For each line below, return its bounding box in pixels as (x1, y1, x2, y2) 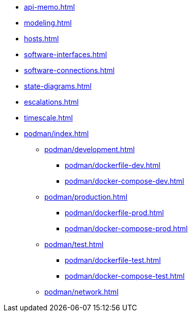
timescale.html (24, 113, 73, 122)
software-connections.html (24, 66, 115, 75)
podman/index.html (24, 129, 89, 138)
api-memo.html (24, 3, 75, 11)
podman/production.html (44, 192, 128, 201)
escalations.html (24, 98, 79, 106)
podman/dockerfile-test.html (65, 256, 161, 264)
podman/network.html (44, 287, 119, 296)
